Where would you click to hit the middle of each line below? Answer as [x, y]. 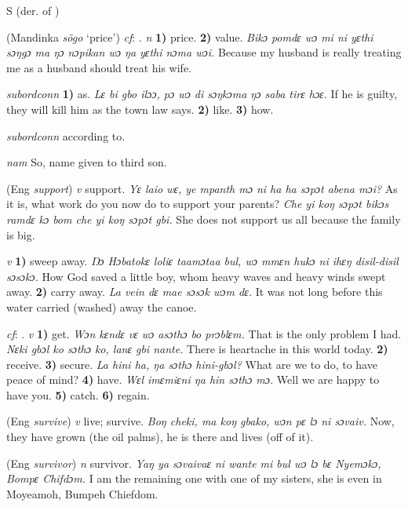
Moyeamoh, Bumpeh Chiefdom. [82, 493]
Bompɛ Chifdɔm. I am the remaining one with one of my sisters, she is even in [194, 478]
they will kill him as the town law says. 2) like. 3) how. [140, 109]
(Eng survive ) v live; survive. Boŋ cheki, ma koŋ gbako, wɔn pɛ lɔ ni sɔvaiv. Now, [200, 421]
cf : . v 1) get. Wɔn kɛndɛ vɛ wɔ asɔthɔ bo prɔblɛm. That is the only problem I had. [204, 333]
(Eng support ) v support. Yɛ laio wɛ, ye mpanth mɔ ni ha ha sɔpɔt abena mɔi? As [202, 188]
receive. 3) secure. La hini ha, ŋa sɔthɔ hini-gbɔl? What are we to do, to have [192, 364]
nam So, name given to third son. [87, 162]
